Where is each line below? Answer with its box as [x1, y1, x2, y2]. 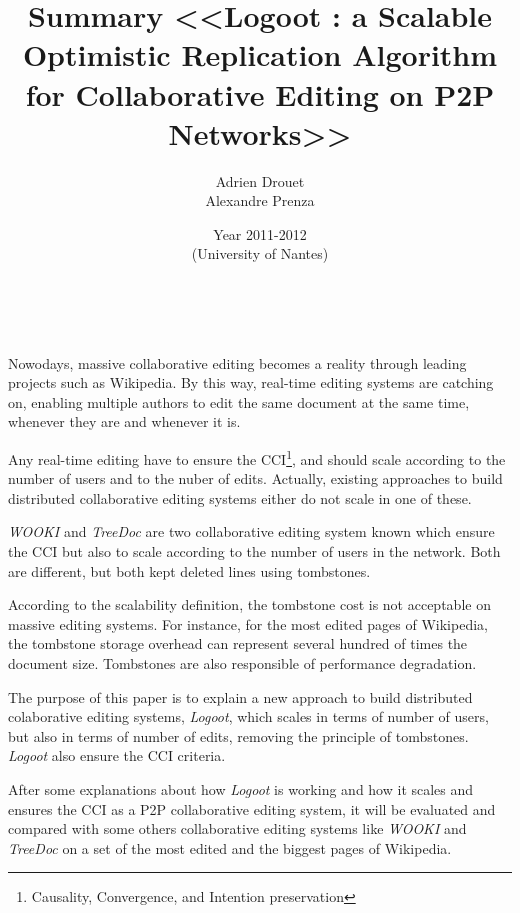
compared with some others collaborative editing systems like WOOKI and [8, 818, 467, 839]
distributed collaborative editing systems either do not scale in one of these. [8, 487, 472, 508]
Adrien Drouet [215, 170, 305, 191]
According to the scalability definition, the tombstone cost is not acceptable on [8, 594, 491, 615]
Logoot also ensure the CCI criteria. [8, 745, 226, 766]
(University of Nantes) [191, 243, 329, 264]
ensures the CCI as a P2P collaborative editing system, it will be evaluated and [8, 798, 496, 819]
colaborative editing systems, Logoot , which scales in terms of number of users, [8, 706, 489, 727]
